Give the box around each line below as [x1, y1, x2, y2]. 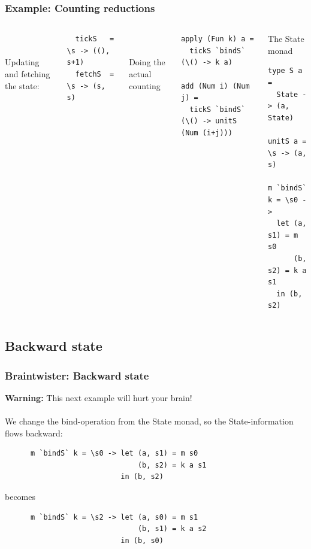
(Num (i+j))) [181, 128, 233, 137]
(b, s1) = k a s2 [137, 524, 207, 533]
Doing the [129, 56, 165, 68]
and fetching [5, 68, 50, 80]
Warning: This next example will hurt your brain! [5, 391, 192, 404]
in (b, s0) [120, 536, 164, 545]
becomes [5, 490, 36, 503]
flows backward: [5, 426, 63, 439]
